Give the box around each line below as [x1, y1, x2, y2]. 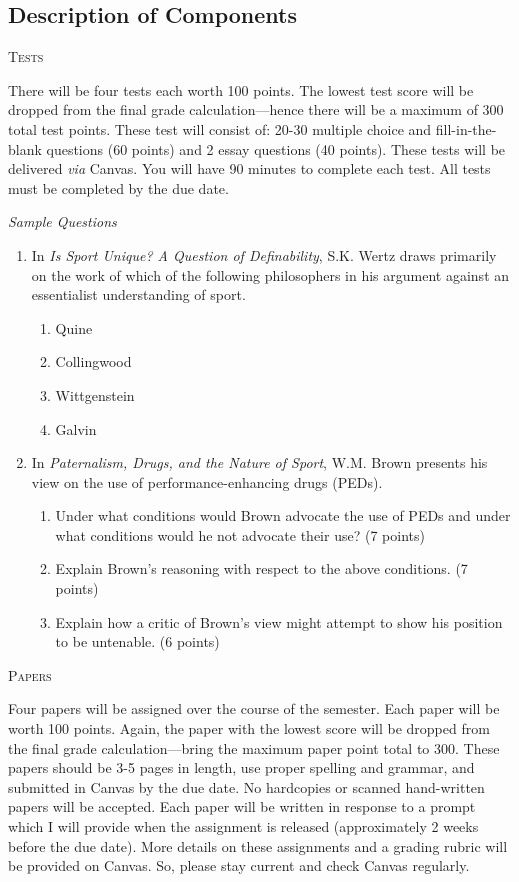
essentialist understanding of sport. [31, 284, 246, 305]
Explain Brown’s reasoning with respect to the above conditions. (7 [55, 558, 468, 579]
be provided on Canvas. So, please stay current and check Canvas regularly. [8, 855, 470, 876]
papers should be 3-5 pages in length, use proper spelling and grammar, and [8, 757, 475, 778]
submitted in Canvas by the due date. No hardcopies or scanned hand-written [8, 776, 485, 797]
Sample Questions [8, 211, 117, 232]
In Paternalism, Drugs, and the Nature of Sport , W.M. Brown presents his [31, 452, 488, 473]
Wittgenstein [55, 384, 135, 405]
